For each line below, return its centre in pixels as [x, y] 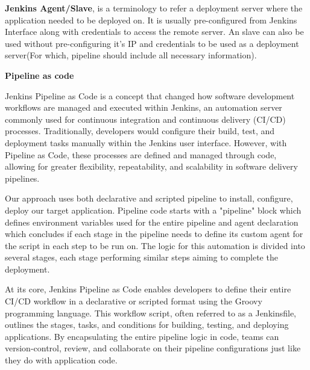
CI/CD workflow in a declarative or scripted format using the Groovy [134, 301]
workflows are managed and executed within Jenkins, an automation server [144, 107]
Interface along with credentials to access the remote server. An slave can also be [154, 32]
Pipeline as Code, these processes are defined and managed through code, [141, 154]
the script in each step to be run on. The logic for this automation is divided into [155, 245]
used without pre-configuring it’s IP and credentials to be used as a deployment [152, 43]
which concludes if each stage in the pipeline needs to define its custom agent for [154, 234]
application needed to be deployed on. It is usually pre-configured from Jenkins [151, 20]
